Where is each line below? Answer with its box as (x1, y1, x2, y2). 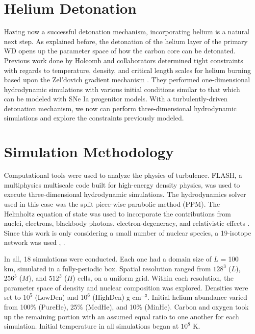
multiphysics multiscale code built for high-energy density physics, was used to (4, 179, 240, 190)
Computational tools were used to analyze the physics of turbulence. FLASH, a (4, 170, 242, 180)
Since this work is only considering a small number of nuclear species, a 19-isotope (4, 227, 251, 238)
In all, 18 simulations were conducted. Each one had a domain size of (4, 253, 212, 263)
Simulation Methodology (4, 142, 174, 162)
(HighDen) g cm (92, 292, 141, 302)
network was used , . (4, 237, 65, 247)
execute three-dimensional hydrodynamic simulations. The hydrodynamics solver (4, 189, 246, 199)
